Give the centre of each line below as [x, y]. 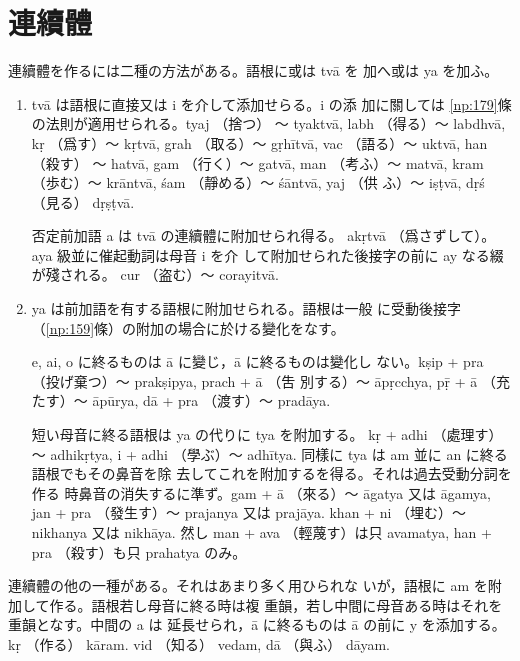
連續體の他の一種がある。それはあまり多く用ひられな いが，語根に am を [248, 585]
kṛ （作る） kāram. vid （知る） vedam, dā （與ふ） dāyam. [199, 643]
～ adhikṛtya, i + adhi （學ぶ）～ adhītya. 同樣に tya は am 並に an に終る [269, 453]
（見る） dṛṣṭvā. [83, 201]
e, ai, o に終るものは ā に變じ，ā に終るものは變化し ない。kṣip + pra [257, 361]
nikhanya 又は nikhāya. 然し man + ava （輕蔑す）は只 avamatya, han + [261, 532]
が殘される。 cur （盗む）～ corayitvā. [155, 274]
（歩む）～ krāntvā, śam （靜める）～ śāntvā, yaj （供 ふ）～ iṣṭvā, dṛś [258, 182]
